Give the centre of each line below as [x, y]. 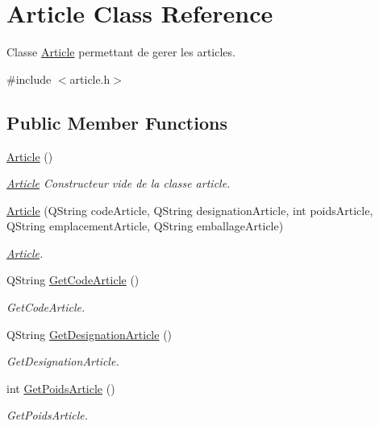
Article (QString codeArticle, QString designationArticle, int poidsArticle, [190, 210]
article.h [90, 79]
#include [29, 79]
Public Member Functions [117, 122]
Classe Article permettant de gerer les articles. [121, 52]
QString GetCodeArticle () [73, 280]
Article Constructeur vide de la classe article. [119, 183]
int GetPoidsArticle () [61, 388]
